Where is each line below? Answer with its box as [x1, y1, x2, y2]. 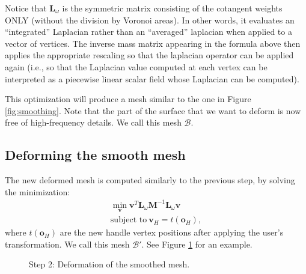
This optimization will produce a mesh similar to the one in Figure [5, 93, 251, 105]
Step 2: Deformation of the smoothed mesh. [29, 258, 190, 270]
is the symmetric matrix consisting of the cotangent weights [62, 2, 283, 14]
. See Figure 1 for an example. [141, 237, 252, 250]
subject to [110, 216, 147, 225]
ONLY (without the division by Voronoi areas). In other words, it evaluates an [5, 13, 295, 26]
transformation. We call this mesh [5, 237, 130, 250]
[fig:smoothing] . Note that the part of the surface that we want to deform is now [5, 104, 301, 117]
